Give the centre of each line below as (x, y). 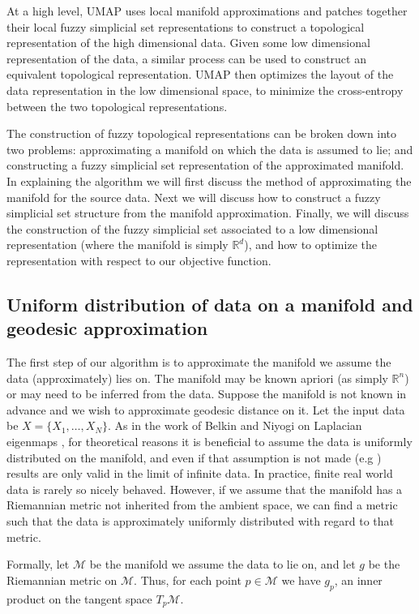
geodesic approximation (107, 328)
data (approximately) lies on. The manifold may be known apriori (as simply (197, 378)
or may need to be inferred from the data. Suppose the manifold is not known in (207, 394)
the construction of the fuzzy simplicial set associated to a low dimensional (192, 228)
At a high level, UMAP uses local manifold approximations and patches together (207, 11)
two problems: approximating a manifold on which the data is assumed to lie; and (210, 149)
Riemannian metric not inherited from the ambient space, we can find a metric (202, 505)
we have (301, 580)
